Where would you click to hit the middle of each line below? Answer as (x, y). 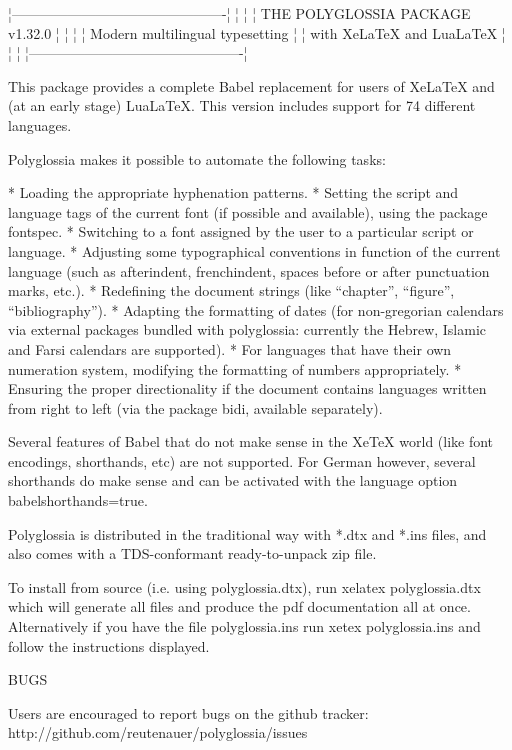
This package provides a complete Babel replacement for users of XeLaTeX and (251, 85)
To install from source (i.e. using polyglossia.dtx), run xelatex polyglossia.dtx (244, 586)
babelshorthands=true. (78, 500)
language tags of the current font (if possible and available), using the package (248, 211)
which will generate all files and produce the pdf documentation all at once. (239, 606)
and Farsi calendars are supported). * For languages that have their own (230, 348)
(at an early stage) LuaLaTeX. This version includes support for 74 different (242, 105)
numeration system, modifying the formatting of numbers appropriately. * (235, 368)
